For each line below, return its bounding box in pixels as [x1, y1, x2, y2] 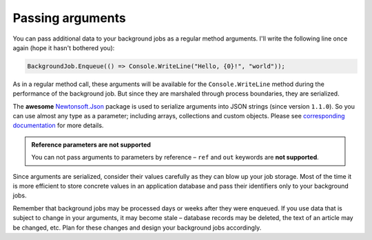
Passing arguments [12, 10, 127, 25]
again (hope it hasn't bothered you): [12, 43, 115, 52]
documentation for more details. [12, 121, 104, 130]
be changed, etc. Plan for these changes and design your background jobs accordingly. [12, 223, 262, 232]
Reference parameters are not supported [31, 140, 152, 149]
